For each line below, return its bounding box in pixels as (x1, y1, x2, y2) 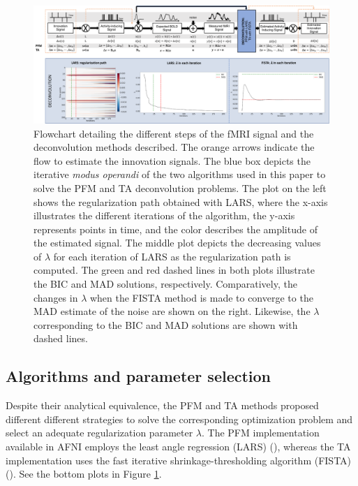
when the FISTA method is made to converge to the (89, 290, 313, 304)
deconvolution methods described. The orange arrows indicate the (33, 140, 315, 154)
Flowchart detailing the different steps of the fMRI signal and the (33, 126, 314, 140)
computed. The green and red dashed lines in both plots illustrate (33, 263, 315, 277)
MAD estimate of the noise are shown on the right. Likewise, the (33, 304, 311, 318)
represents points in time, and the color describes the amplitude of (33, 221, 318, 236)
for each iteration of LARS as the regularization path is (53, 249, 291, 263)
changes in (33, 290, 78, 304)
